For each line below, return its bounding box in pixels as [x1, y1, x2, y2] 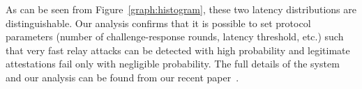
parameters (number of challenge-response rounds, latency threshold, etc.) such [6, 29, 344, 44]
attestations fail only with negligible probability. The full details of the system [6, 56, 340, 71]
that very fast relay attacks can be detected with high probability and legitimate [6, 42, 350, 57]
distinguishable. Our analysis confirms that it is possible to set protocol [6, 15, 311, 30]
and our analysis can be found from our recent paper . [6, 70, 239, 84]
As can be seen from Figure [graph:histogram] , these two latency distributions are [6, 2, 356, 16]
